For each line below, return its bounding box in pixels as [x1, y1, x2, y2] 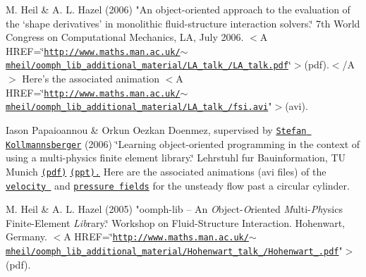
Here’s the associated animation [22, 71, 160, 86]
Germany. [6, 229, 47, 244]
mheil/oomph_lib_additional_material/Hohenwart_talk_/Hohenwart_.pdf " [6, 243, 343, 258]
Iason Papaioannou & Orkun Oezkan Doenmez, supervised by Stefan [6, 123, 307, 137]
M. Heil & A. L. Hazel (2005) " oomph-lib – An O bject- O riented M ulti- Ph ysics [6, 202, 343, 216]
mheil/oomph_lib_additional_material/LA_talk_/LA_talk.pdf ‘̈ [6, 57, 291, 72]
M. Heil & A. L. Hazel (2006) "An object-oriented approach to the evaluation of [6, 2, 350, 16]
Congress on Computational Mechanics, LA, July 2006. [6, 30, 244, 44]
